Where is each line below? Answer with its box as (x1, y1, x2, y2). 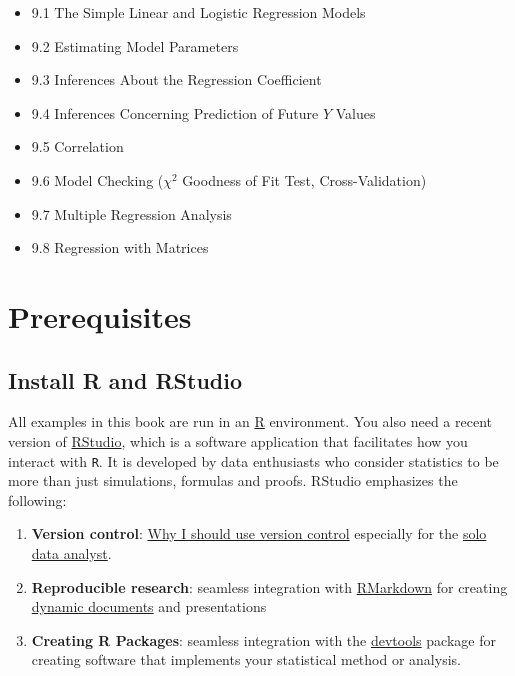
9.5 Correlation (31, 136, 124, 157)
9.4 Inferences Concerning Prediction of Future (31, 102, 319, 123)
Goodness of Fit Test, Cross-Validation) (182, 169, 427, 190)
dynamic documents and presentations (31, 596, 267, 617)
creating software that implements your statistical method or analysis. (31, 649, 461, 670)
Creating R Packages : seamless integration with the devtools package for (31, 629, 496, 650)
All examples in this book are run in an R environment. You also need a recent (8, 411, 492, 432)
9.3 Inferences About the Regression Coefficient (31, 69, 322, 90)
